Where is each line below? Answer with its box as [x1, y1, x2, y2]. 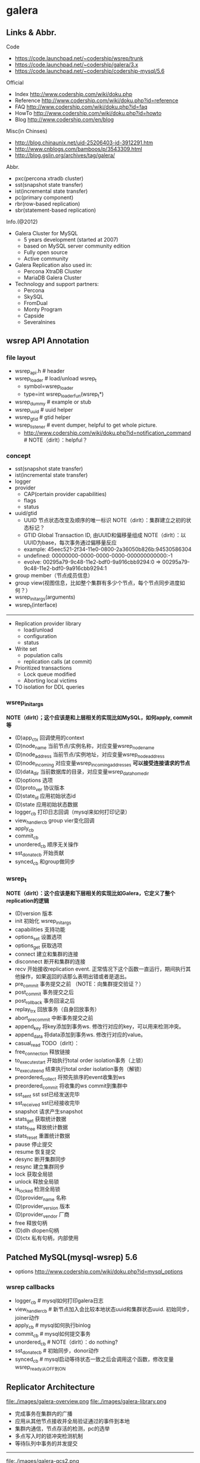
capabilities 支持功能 [14, 926, 65, 933]
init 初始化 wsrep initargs [14, 917, 71, 926]
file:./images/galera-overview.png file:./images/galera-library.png [6, 1398, 167, 1405]
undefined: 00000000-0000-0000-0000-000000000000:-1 [23, 552, 173, 559]
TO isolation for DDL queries [14, 683, 85, 690]
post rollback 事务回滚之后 [14, 997, 76, 1006]
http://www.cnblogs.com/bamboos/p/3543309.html [14, 146, 142, 152]
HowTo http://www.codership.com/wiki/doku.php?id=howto [14, 110, 162, 116]
